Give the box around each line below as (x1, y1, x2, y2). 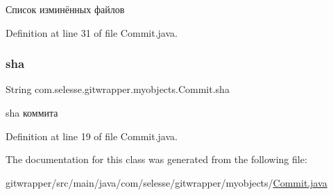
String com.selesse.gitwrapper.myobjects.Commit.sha (6, 82, 230, 96)
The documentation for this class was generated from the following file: (6, 152, 307, 167)
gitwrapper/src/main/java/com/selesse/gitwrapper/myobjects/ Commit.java (6, 175, 327, 189)
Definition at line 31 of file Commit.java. (6, 25, 178, 40)
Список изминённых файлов (6, 2, 125, 16)
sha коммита (6, 105, 58, 119)
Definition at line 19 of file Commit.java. (6, 128, 178, 143)
